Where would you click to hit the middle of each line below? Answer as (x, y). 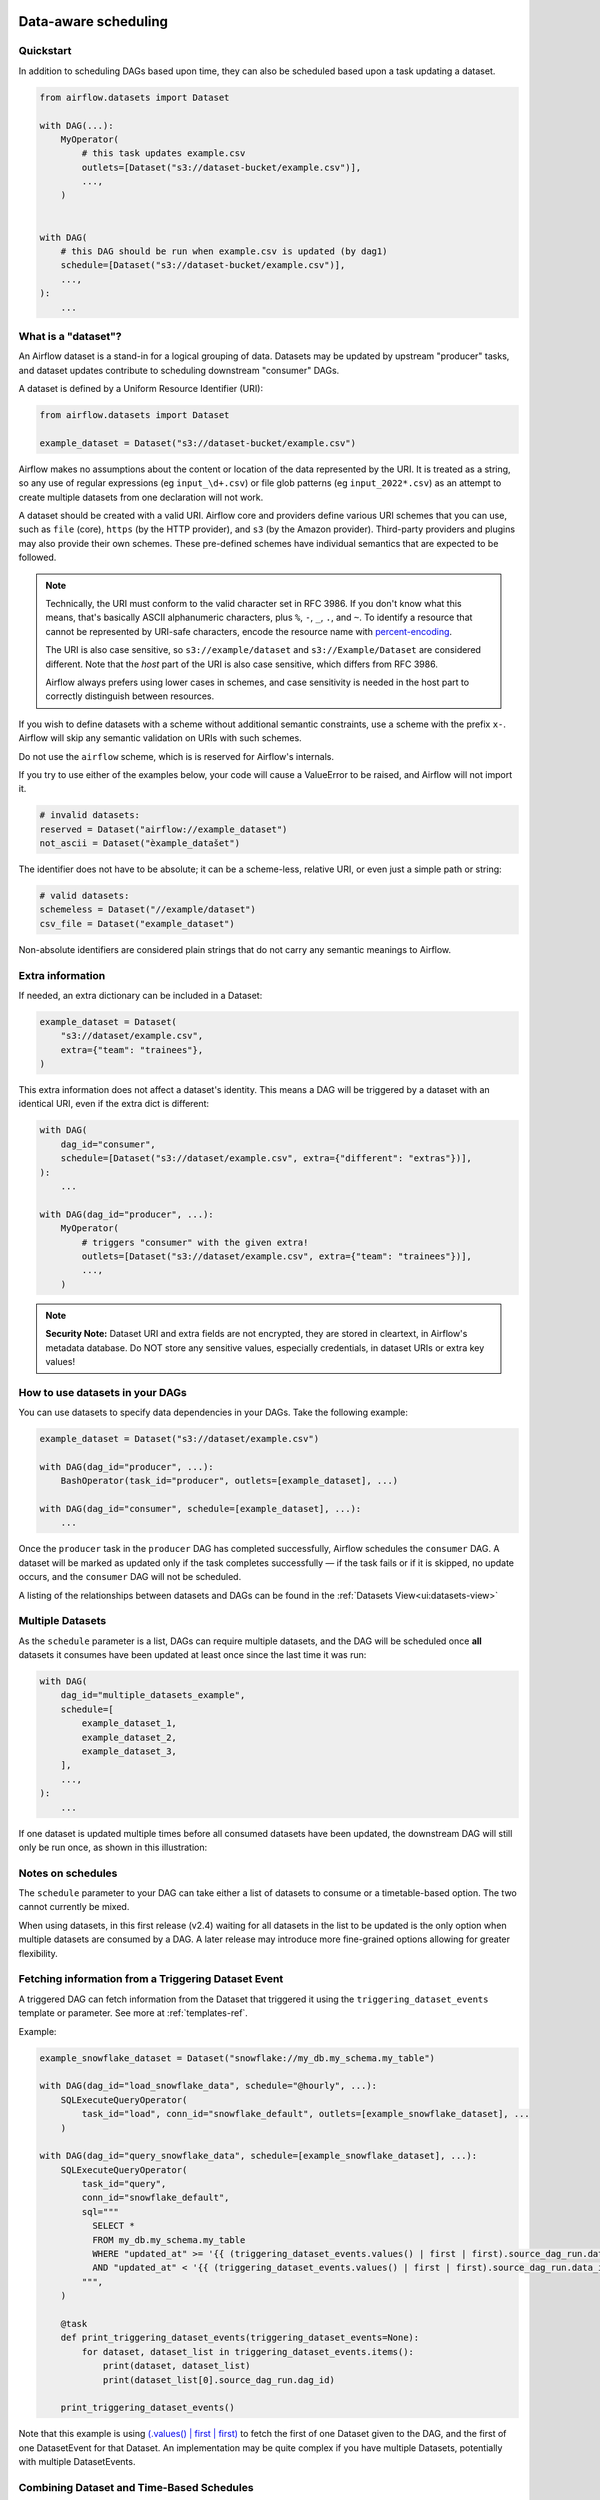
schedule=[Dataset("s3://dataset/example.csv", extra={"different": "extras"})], (266, 1158)
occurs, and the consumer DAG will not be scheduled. (130, 1577)
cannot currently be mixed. (74, 1907)
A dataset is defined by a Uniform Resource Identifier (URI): (141, 389)
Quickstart (45, 51)
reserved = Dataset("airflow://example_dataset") (163, 829)
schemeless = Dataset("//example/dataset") (148, 909)
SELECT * (113, 2226)
